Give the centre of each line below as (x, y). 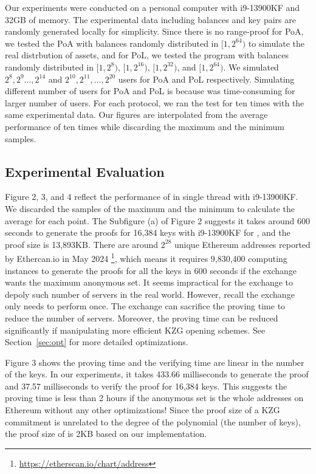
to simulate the (276, 43)
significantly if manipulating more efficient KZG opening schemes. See (135, 330)
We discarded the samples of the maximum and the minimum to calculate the (150, 208)
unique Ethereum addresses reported (242, 244)
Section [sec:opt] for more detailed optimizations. (97, 342)
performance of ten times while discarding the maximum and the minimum (145, 126)
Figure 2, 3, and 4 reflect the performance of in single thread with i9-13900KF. (152, 197)
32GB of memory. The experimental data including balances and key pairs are (150, 19)
